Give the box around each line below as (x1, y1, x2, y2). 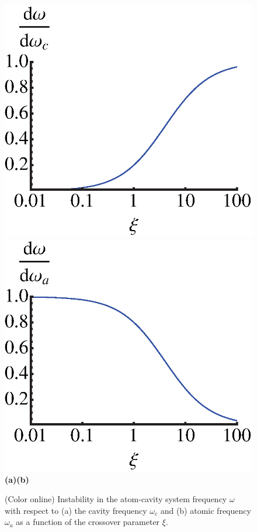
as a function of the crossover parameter (16, 516, 160, 528)
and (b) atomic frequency (160, 504, 251, 516)
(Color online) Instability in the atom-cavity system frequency (5, 493, 227, 505)
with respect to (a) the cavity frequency (5, 504, 147, 516)
